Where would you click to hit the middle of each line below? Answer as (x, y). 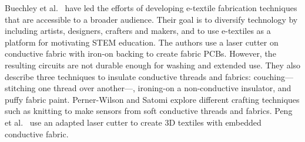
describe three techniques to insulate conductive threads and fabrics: (128, 76)
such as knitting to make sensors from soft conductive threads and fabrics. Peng (149, 111)
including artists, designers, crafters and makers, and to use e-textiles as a (138, 31)
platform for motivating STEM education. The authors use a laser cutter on (142, 42)
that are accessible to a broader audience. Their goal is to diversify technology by (151, 19)
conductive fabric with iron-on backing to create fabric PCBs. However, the (140, 53)
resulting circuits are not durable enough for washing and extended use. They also (153, 65)
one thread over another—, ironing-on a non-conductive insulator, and (165, 88)
